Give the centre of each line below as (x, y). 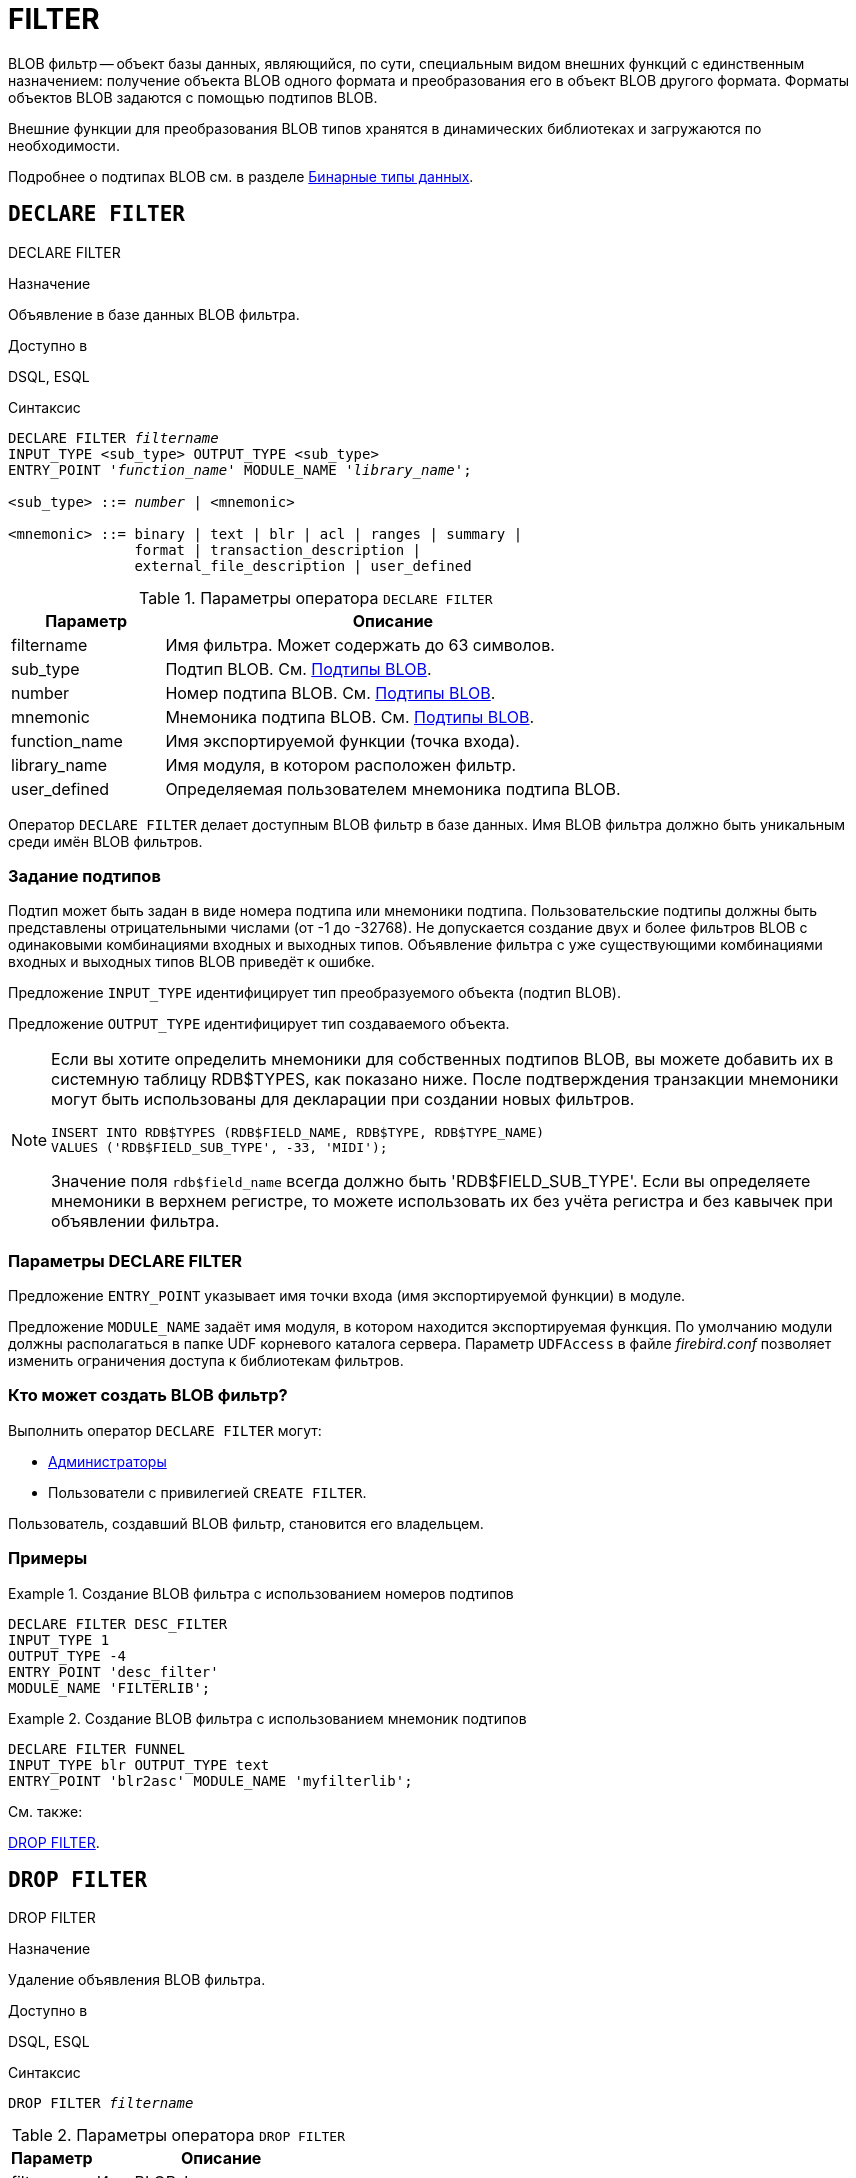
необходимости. (64, 145)
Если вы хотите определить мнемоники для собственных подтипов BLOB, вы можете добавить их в (442, 1059)
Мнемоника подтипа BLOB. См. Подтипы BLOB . (350, 716)
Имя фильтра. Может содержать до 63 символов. (360, 644)
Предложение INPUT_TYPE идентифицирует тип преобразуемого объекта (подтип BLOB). (314, 993)
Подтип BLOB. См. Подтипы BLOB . (298, 668)
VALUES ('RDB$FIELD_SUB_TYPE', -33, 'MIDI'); (219, 1148)
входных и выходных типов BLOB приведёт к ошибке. (191, 962)
